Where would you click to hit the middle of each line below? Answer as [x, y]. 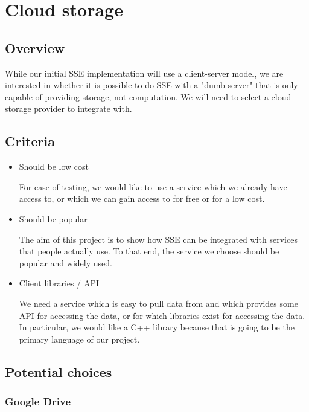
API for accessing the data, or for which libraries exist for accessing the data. [162, 315]
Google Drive [38, 401]
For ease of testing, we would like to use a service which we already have [153, 186]
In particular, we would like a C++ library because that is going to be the [157, 327]
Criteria [30, 141]
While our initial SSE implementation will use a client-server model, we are [144, 73]
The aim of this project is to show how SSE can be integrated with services [158, 239]
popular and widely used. [65, 262]
